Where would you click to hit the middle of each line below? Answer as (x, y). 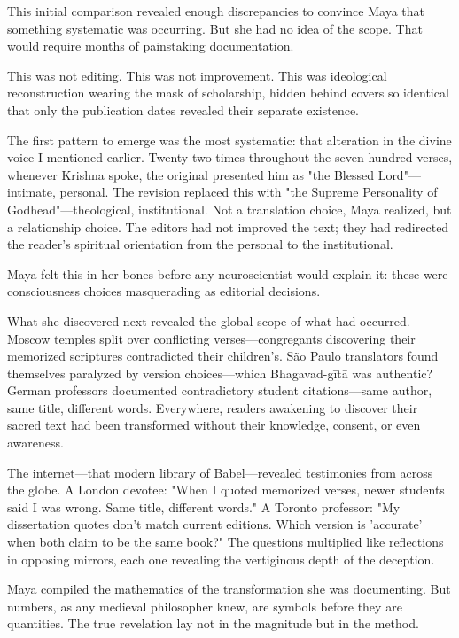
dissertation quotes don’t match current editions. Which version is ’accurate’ (215, 524)
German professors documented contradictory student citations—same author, (220, 390)
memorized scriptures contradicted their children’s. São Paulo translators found (223, 356)
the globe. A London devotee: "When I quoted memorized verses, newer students (226, 490)
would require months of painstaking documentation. (151, 46)
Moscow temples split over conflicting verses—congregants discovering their (211, 338)
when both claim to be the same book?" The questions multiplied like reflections (226, 542)
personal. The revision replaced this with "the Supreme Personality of (249, 192)
